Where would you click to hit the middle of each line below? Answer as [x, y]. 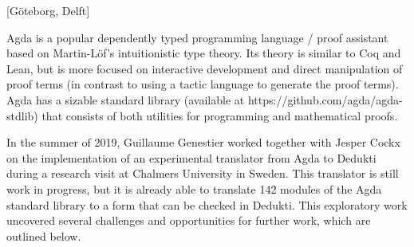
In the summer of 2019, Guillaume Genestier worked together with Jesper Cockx [203, 142]
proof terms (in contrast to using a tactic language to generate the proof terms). [203, 84]
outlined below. [44, 235]
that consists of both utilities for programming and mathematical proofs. [220, 115]
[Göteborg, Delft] [48, 10]
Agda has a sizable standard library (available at [126, 99]
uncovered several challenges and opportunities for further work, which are [189, 220]
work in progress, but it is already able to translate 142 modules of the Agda [194, 188]
